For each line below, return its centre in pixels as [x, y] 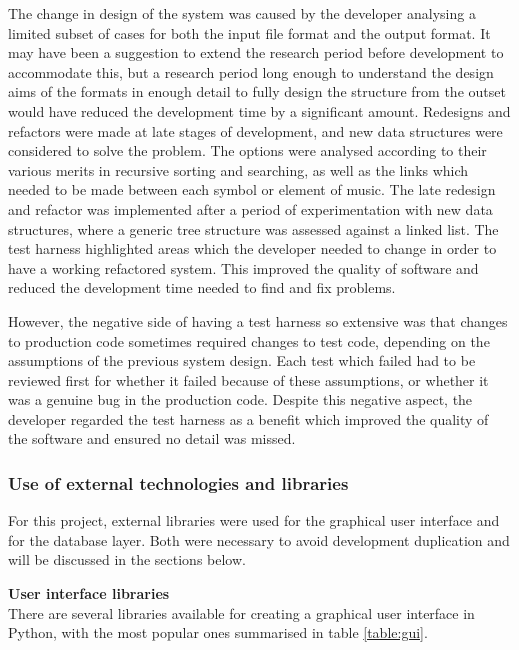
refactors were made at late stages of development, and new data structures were [255, 130]
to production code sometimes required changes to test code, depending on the [249, 340]
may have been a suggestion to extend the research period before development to [256, 52]
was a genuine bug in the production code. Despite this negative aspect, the [240, 399]
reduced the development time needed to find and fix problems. [202, 287]
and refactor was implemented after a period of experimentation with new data [250, 208]
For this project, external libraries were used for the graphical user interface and [254, 520]
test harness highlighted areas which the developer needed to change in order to [252, 248]
